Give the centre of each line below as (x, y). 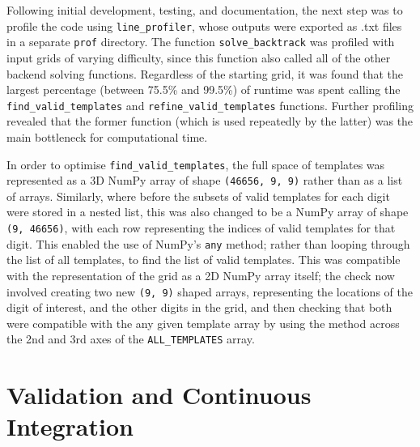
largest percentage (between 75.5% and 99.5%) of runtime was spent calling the (204, 89)
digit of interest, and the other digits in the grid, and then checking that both (199, 307)
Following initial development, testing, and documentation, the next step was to (205, 10)
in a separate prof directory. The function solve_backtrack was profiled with (201, 42)
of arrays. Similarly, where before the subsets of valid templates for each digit (198, 196)
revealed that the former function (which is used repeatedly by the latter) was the (210, 121)
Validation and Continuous (159, 395)
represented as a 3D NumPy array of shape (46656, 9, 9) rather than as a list (205, 180)
